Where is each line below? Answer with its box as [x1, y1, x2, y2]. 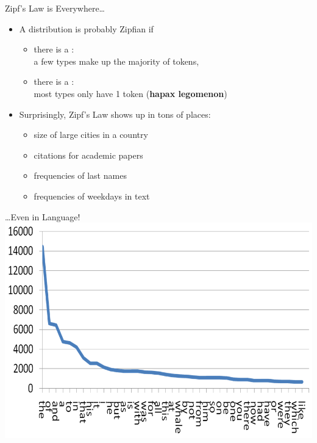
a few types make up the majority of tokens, [34, 54, 199, 67]
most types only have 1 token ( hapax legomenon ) [34, 87, 227, 99]
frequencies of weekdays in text [34, 189, 150, 202]
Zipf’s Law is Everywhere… [5, 2, 105, 14]
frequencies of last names [34, 169, 127, 182]
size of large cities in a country [34, 128, 148, 141]
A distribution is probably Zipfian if [19, 22, 154, 35]
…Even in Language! [5, 210, 80, 223]
